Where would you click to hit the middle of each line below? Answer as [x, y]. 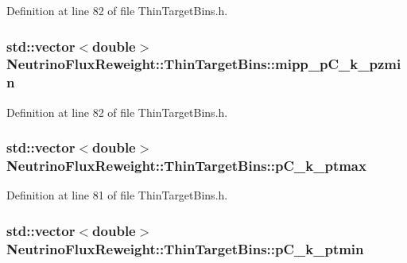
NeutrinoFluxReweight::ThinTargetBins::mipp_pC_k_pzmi [204, 64]
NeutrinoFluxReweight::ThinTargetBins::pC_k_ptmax [186, 166]
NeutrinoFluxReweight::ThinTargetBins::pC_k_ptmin [185, 248]
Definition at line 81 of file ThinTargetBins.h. [117, 195]
